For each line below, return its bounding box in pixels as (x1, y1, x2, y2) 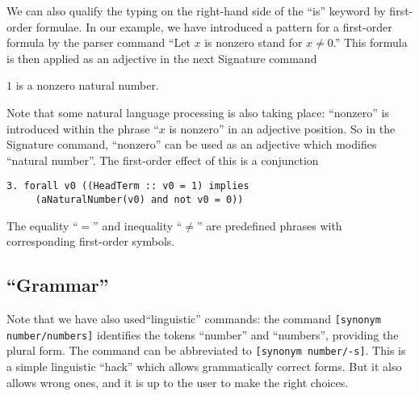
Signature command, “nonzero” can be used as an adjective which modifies (6, 136, 377, 153)
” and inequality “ (93, 217, 182, 234)
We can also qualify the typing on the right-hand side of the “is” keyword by (6, 2, 386, 19)
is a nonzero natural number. (15, 77, 159, 94)
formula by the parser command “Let (6, 34, 191, 51)
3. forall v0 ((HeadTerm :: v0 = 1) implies (6, 180, 249, 192)
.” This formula (333, 34, 408, 51)
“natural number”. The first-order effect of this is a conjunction (6, 151, 319, 168)
